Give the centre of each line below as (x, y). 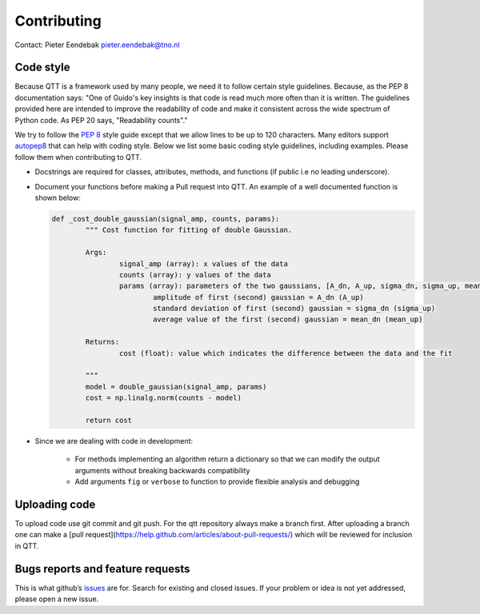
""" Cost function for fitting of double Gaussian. (189, 230)
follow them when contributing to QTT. (78, 157)
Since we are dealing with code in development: (114, 441)
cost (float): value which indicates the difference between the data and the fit (286, 353)
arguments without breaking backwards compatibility (162, 470)
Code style (42, 68)
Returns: (102, 342)
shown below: (58, 197)
